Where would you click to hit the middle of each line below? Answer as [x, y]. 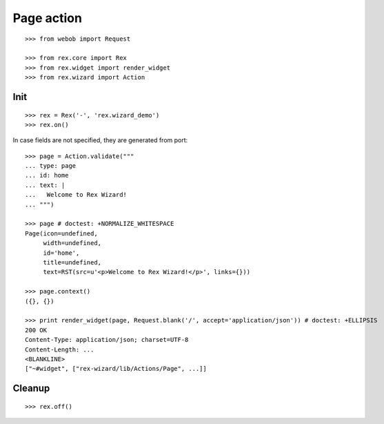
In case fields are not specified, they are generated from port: [100, 140]
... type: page [51, 166]
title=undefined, [72, 262]
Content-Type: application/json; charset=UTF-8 [107, 340]
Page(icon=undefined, [61, 233]
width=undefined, [72, 243]
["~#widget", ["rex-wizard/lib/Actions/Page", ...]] [116, 369]
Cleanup [31, 388]
